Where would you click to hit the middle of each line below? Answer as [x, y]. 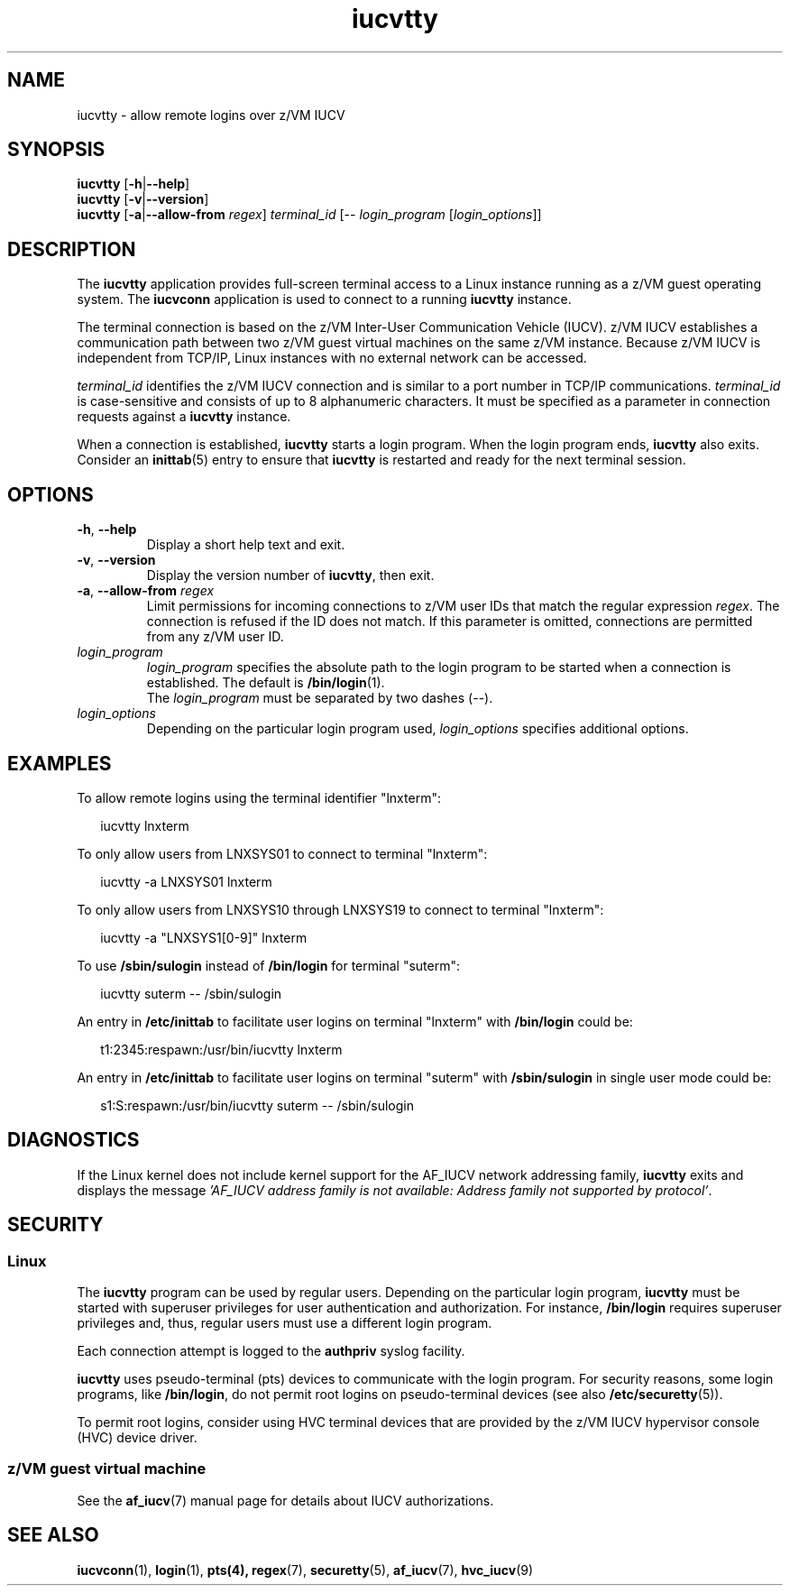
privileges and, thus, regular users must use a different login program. [285, 1323]
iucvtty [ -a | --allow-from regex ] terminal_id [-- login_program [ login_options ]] [309, 215]
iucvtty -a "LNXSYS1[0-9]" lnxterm [204, 937]
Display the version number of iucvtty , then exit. [290, 576]
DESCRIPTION [72, 249]
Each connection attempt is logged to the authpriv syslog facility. [271, 1351]
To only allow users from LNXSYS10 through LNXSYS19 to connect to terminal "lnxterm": [340, 909]
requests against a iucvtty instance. [184, 417]
